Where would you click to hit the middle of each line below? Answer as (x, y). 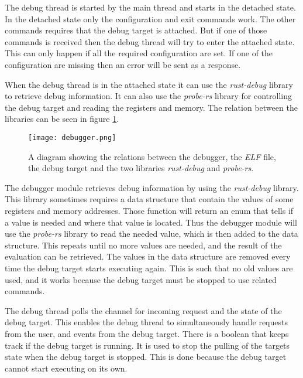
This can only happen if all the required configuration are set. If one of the (139, 53)
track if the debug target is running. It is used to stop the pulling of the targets (147, 345)
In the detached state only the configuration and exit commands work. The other (150, 18)
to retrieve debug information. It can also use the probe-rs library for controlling (148, 96)
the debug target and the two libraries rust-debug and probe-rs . (141, 168)
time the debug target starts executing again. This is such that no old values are (149, 268)
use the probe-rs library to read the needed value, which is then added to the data (151, 234)
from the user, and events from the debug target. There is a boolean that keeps (147, 333)
